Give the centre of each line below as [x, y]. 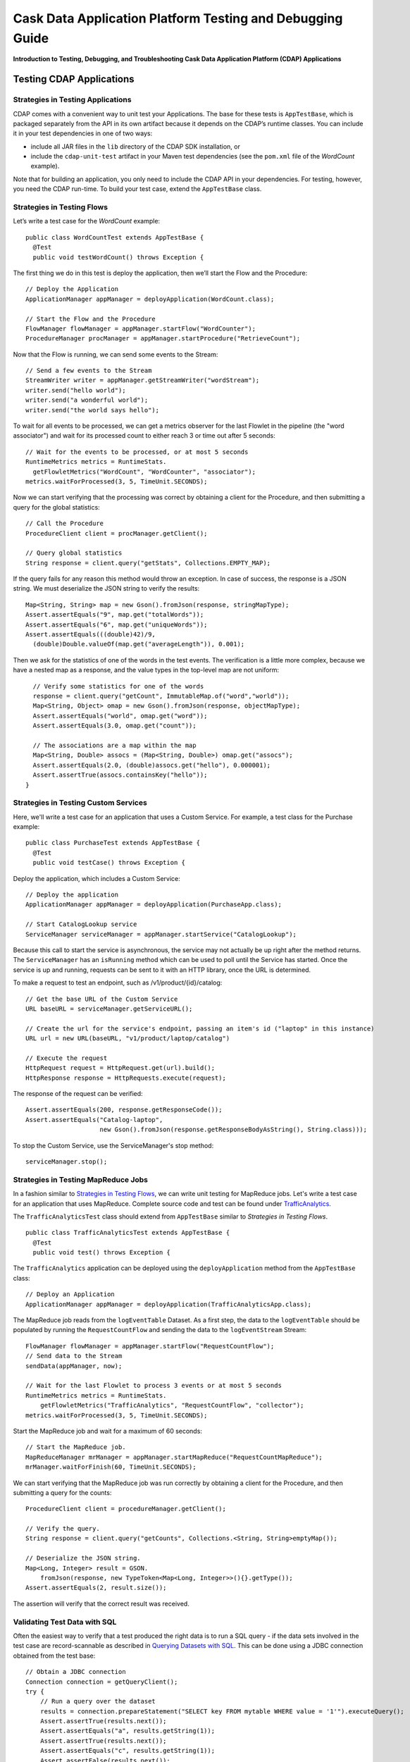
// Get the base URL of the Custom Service [102, 999]
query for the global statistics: [56, 507]
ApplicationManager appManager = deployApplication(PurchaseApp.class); [154, 905]
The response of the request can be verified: [78, 1094]
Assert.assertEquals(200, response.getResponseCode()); [124, 1110]
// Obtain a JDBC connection [76, 1672]
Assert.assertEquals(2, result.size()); [96, 1588]
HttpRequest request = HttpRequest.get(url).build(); [120, 1068]
